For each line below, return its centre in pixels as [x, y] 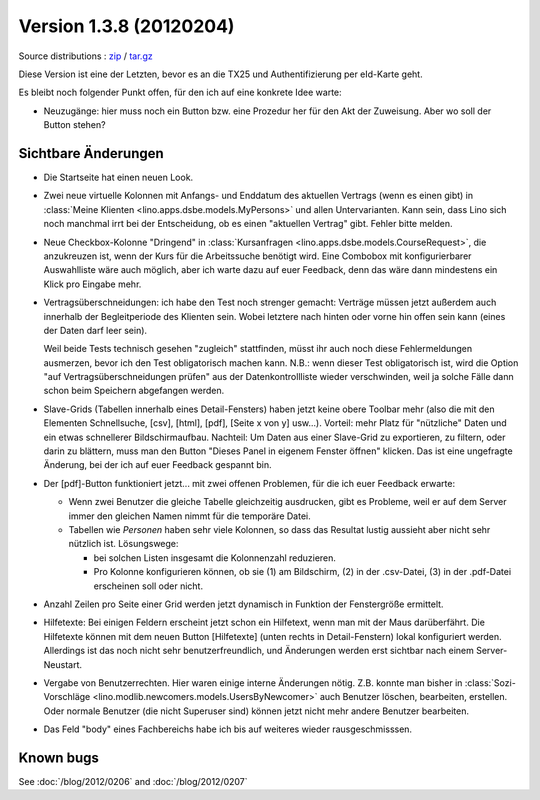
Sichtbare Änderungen [91, 153]
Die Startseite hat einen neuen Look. [118, 177]
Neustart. [62, 664]
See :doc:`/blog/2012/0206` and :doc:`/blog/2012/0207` [133, 781]
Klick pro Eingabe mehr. [92, 284]
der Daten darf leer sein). [95, 330]
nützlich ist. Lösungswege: [123, 544]
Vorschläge [67, 697]
